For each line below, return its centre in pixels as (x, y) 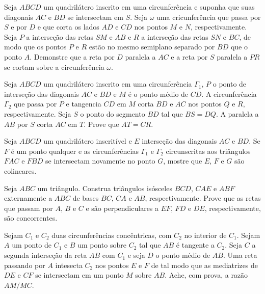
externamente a (28, 198)
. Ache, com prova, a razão (206, 275)
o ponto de (230, 84)
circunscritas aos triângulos (208, 151)
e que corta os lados (68, 27)
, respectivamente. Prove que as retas (203, 198)
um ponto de (32, 245)
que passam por (29, 208)
